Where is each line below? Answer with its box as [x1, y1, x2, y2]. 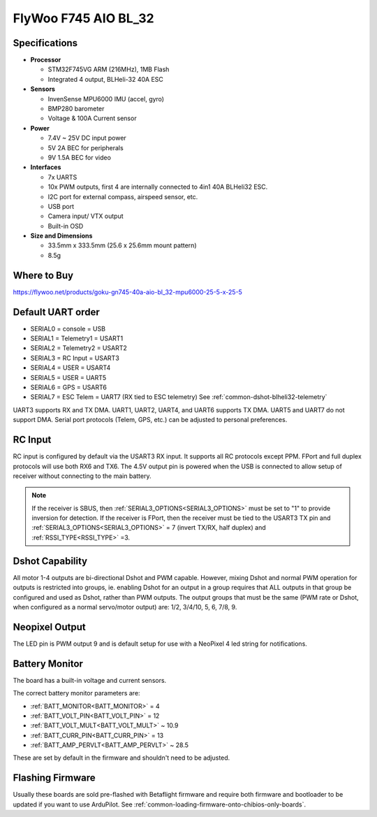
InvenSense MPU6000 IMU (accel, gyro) [47, 94, 164, 103]
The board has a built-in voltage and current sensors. [13, 676, 167, 684]
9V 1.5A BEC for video [47, 153, 112, 161]
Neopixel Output [13, 621, 87, 632]
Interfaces [30, 163, 61, 171]
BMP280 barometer [47, 105, 105, 113]
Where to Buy [13, 269, 73, 281]
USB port [47, 202, 75, 210]
